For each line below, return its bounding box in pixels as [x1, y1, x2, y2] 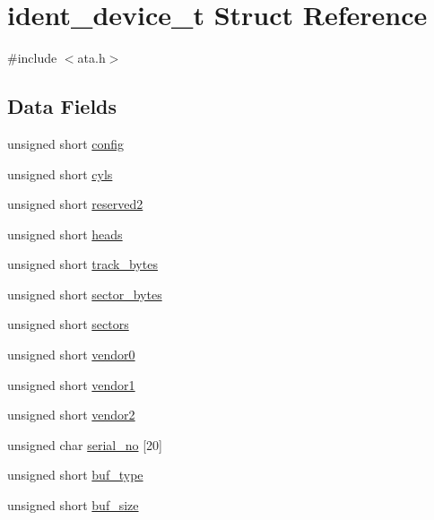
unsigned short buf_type [7, 465, 143, 484]
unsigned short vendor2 [7, 405, 135, 424]
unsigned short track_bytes [7, 255, 158, 273]
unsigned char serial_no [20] [7, 435, 162, 454]
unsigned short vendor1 [7, 375, 135, 394]
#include [7, 48, 57, 67]
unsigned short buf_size [7, 496, 139, 515]
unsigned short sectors [7, 315, 129, 334]
